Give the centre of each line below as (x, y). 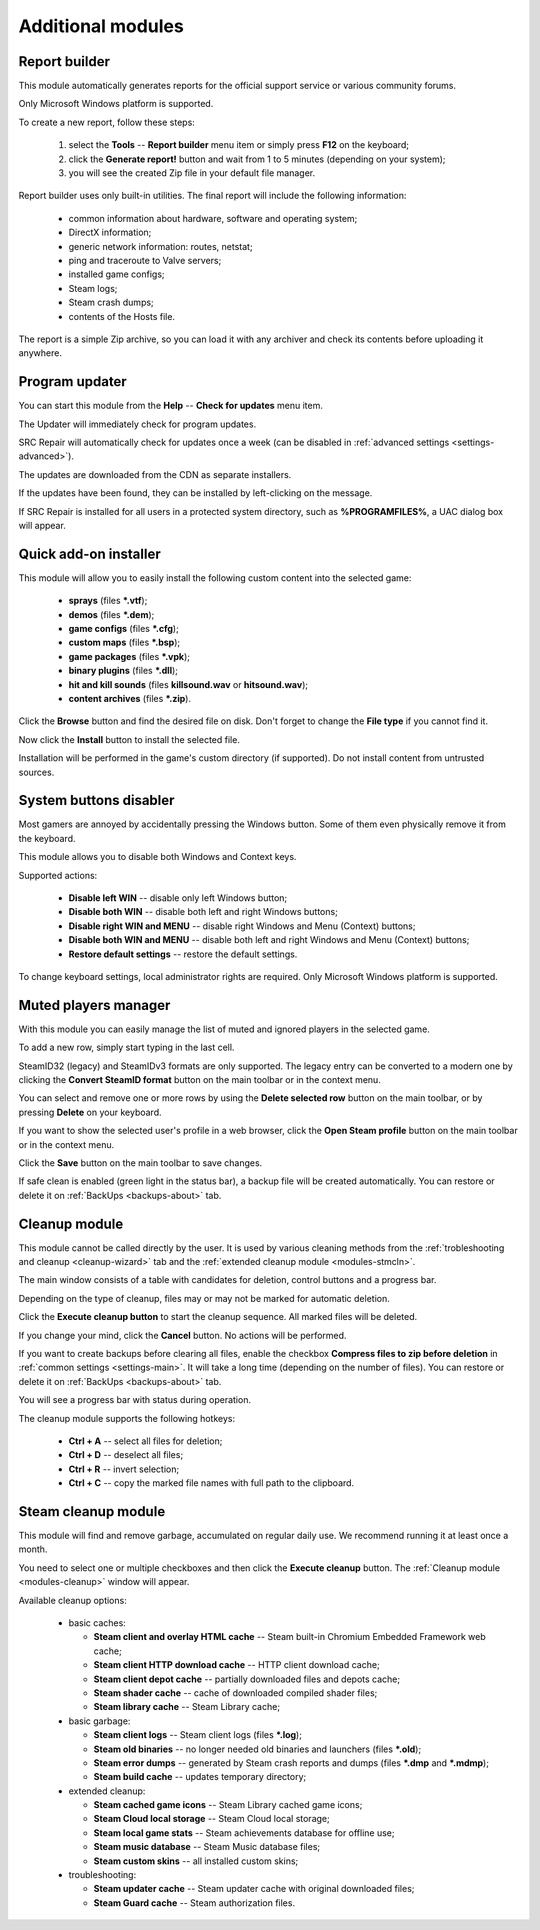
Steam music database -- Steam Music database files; (207, 1847)
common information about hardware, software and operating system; (213, 218)
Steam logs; (93, 288)
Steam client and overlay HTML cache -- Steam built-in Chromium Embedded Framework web (290, 1637)
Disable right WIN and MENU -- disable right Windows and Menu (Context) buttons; (242, 926)
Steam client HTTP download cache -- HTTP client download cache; (236, 1665)
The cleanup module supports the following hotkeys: (126, 1418)
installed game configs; (116, 274)
